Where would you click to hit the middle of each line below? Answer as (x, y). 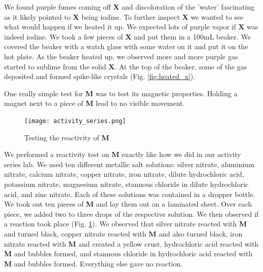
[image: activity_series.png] (75, 121)
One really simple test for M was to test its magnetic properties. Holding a (121, 93)
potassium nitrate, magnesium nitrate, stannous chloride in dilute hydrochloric (126, 184)
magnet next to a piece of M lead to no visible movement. (95, 103)
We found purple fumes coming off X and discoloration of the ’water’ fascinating (129, 7)
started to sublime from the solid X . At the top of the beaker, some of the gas (126, 66)
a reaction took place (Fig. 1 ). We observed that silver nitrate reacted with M (125, 224)
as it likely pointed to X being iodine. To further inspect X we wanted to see (124, 16)
